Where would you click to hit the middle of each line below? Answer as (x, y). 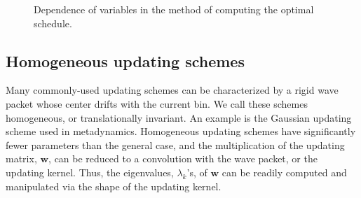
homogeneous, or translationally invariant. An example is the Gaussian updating (179, 117)
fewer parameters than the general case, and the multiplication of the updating (175, 144)
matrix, (21, 158)
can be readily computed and (284, 172)
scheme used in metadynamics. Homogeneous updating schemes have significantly (181, 131)
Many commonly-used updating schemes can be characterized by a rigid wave (172, 90)
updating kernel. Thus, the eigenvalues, (90, 172)
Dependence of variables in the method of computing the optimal (174, 9)
